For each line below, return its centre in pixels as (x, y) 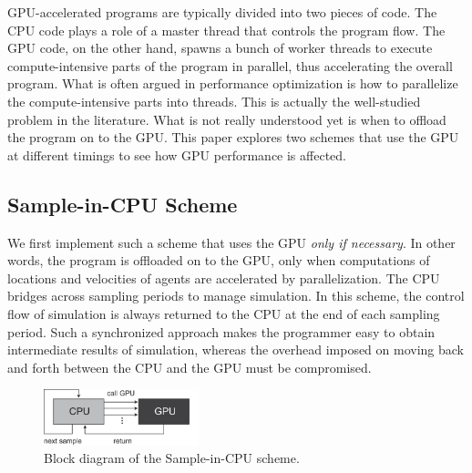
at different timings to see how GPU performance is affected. (177, 154)
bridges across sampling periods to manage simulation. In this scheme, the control (236, 296)
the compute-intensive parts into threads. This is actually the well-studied (214, 101)
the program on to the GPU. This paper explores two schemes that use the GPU (233, 137)
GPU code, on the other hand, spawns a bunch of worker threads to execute (220, 48)
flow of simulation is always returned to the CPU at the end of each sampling (224, 313)
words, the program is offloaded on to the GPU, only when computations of (219, 260)
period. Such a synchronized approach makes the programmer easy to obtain (221, 331)
